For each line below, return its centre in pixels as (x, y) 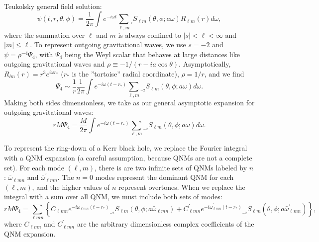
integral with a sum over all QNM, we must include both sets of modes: (113, 197)
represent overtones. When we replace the (182, 187)
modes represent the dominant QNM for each (164, 177)
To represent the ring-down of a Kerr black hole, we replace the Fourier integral (126, 148)
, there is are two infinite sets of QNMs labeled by (171, 167)
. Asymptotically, (205, 64)
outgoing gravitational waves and (54, 64)
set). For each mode (34, 167)
